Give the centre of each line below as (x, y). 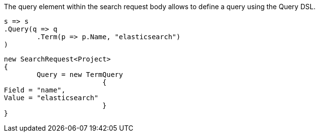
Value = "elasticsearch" (51, 98)
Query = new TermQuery (80, 75)
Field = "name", (35, 90)
